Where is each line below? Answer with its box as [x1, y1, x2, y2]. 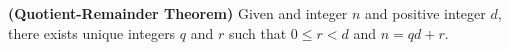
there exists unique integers [8, 22, 176, 43]
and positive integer [365, 3, 486, 23]
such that [228, 22, 287, 43]
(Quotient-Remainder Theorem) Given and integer [8, 3, 348, 23]
